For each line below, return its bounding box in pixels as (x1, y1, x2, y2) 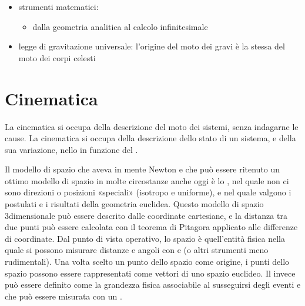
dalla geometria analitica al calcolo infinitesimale (32, 20, 208, 32)
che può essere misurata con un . (5, 290, 122, 302)
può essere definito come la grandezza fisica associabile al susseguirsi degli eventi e (5, 278, 301, 291)
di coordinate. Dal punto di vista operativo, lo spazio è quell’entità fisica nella (5, 232, 285, 244)
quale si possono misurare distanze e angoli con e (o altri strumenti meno (5, 244, 269, 256)
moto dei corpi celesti (18, 51, 96, 64)
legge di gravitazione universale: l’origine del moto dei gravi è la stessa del (18, 40, 285, 52)
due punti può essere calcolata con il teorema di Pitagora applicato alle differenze (5, 221, 298, 233)
